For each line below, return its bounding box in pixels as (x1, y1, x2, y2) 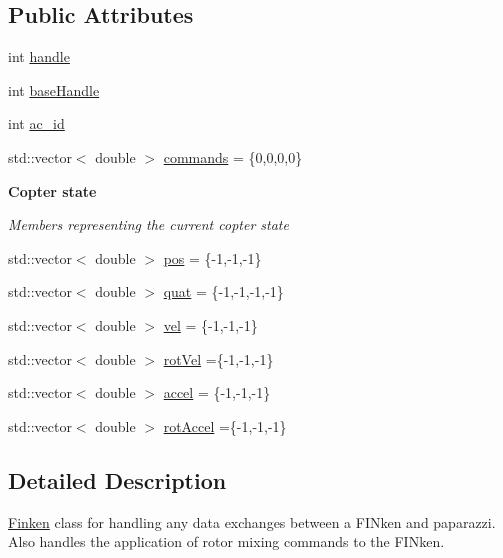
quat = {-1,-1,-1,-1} (163, 281, 284, 302)
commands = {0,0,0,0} (163, 146, 303, 167)
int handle (8, 46, 70, 67)
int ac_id (8, 113, 65, 134)
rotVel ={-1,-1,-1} (163, 348, 274, 369)
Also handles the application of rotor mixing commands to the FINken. (8, 531, 445, 552)
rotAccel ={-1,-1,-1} (163, 415, 287, 436)
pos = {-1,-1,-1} (163, 247, 262, 268)
